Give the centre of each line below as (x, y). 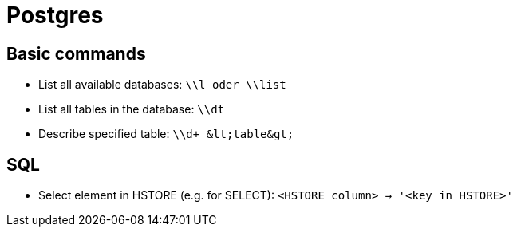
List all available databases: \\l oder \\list (162, 85)
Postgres (55, 15)
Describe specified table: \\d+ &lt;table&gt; (166, 134)
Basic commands (76, 53)
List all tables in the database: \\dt (132, 109)
